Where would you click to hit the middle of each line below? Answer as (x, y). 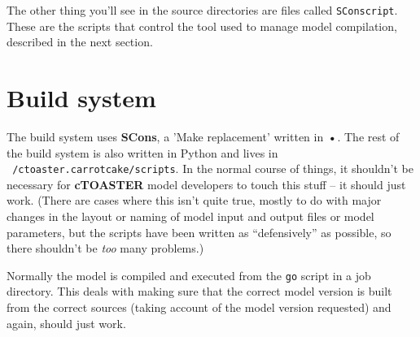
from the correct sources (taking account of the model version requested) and (199, 307)
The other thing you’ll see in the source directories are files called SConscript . (202, 10)
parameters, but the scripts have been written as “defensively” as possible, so (199, 232)
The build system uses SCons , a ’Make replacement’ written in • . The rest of (203, 136)
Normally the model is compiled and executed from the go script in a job (189, 275)
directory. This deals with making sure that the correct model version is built (199, 291)
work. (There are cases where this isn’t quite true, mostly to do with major (194, 200)
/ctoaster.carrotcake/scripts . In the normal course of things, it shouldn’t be (213, 168)
